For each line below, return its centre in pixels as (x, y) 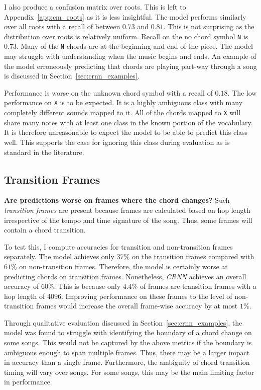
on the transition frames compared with (193, 256)
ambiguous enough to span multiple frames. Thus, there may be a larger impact (127, 352)
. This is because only (87, 286)
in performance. (28, 382)
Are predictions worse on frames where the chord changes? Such (117, 200)
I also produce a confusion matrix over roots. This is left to (95, 7)
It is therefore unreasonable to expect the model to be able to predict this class (126, 132)
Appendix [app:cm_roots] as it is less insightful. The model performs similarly (125, 16)
